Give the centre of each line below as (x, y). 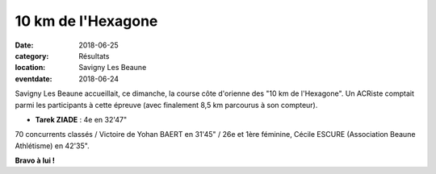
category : (32, 56)
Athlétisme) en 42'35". (52, 146)
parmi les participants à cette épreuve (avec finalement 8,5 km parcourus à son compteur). (166, 105)
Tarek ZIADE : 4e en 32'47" (81, 119)
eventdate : (34, 79)
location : (30, 68)
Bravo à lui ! (35, 160)
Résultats (94, 56)
